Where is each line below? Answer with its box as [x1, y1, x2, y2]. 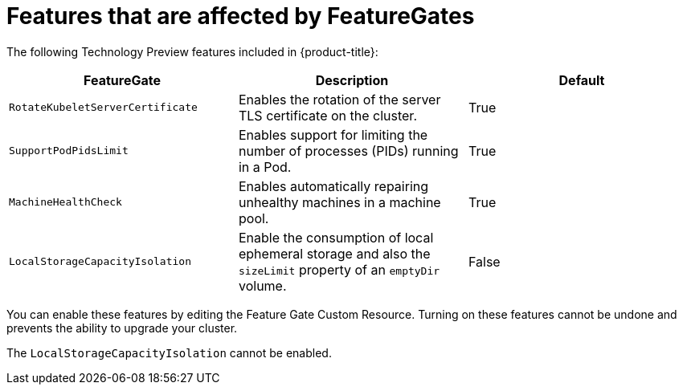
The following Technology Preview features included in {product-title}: [6, 44, 378, 59]
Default [558, 71, 605, 88]
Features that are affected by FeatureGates [6, 2, 475, 30]
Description [315, 71, 389, 88]
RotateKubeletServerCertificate [9, 101, 198, 114]
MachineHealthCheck [9, 196, 122, 209]
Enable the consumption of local [238, 229, 434, 246]
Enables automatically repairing [238, 177, 429, 194]
